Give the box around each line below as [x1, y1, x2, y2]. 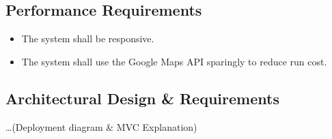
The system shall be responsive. [21, 31, 154, 46]
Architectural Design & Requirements [5, 87, 279, 108]
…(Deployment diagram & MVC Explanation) [5, 119, 197, 134]
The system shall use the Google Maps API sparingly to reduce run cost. [21, 54, 327, 68]
